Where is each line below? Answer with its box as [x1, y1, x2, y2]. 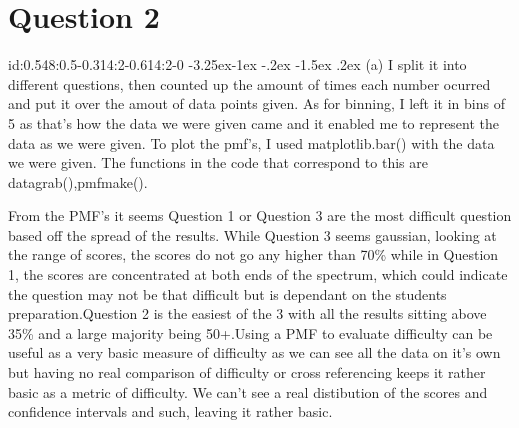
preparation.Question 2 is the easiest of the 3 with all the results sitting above [8, 303, 487, 324]
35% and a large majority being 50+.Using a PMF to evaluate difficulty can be [8, 322, 493, 343]
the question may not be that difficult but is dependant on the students [8, 283, 447, 304]
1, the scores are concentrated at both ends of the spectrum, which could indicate [8, 264, 508, 285]
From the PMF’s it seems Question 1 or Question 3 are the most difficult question [8, 205, 512, 226]
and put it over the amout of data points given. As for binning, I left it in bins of [8, 93, 505, 114]
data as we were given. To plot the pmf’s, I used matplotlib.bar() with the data [8, 132, 495, 153]
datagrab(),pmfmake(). [8, 171, 148, 192]
